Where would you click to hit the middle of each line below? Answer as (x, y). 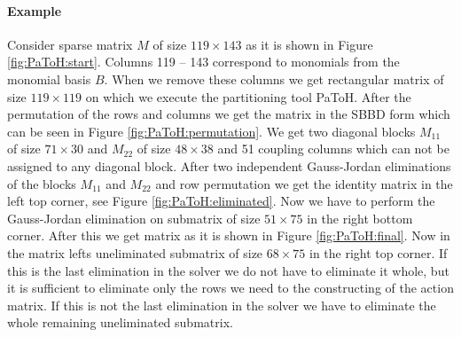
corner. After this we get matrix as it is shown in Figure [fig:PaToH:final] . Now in (229, 235)
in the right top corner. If (378, 252)
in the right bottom (360, 218)
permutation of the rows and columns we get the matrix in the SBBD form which (229, 114)
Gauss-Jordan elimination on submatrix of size (134, 218)
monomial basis (49, 78)
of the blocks (42, 183)
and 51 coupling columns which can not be (333, 149)
